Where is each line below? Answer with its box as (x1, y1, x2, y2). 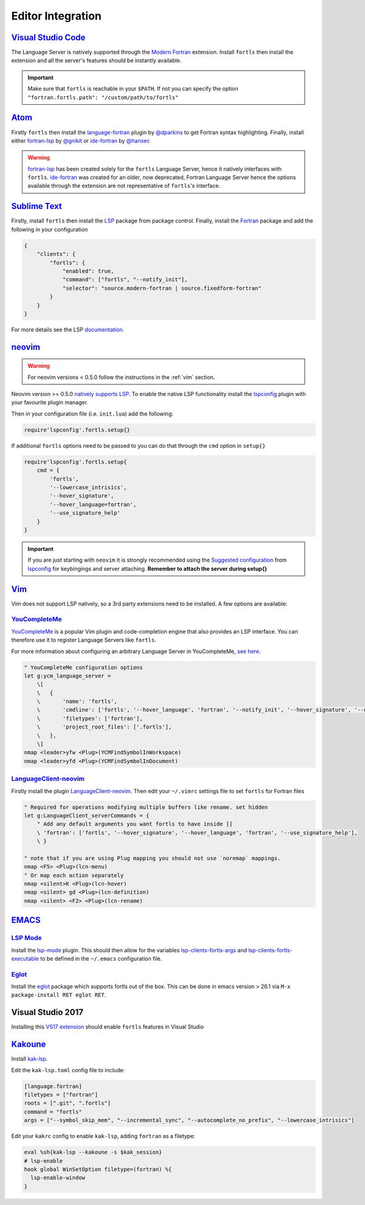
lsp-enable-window (30, 1175, 85, 1181)
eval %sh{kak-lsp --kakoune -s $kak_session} (24, 1149, 162, 1156)
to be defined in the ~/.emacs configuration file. (40, 955, 162, 962)
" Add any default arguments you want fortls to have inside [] (36, 821, 233, 828)
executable (11, 955, 40, 962)
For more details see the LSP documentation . (11, 326, 124, 333)
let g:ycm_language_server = (24, 672, 111, 679)
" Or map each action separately (24, 872, 124, 878)
